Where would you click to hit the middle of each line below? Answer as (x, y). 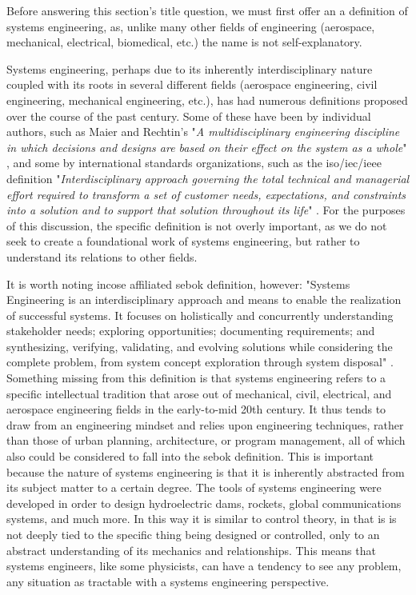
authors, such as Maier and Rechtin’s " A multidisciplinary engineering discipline (203, 132)
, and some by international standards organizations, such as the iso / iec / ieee (194, 163)
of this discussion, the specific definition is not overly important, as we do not (197, 225)
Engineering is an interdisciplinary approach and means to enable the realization (204, 299)
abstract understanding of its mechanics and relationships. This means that (191, 550)
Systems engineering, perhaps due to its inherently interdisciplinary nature (190, 68)
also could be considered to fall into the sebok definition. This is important (190, 456)
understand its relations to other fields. (102, 256)
